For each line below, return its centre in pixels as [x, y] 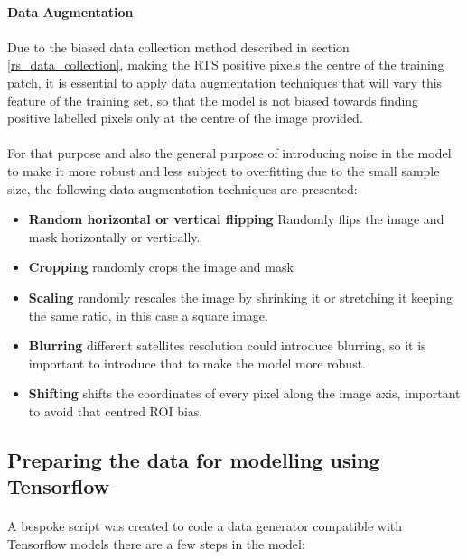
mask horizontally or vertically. [114, 236]
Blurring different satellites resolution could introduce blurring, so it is [227, 345]
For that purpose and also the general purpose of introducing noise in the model [229, 153]
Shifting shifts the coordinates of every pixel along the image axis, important [244, 393]
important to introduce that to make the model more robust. [197, 363]
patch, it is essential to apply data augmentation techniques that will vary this [225, 82]
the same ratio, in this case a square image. [148, 315]
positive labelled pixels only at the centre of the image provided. [185, 118]
